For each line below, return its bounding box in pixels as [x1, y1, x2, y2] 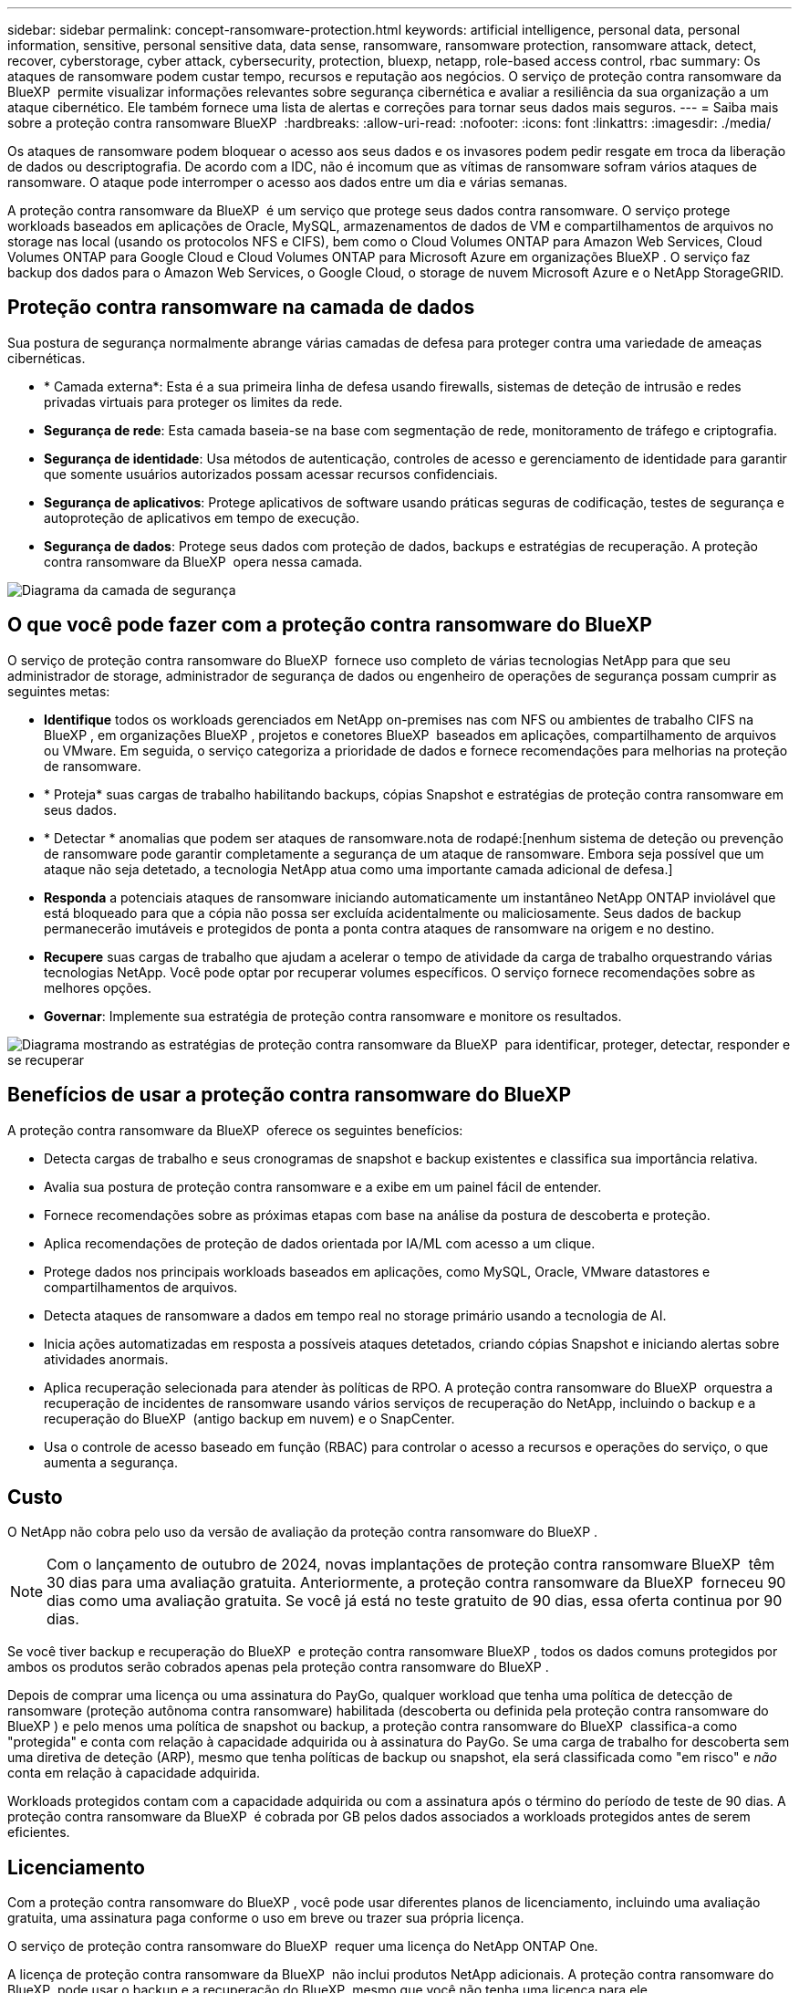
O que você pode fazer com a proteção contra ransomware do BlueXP [7, 613, 652, 637]
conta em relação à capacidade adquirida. [7, 1765, 261, 1781]
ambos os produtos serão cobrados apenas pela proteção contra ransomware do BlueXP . [7, 1659, 549, 1675]
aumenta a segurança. [44, 1454, 178, 1470]
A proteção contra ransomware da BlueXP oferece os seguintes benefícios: [7, 1122, 463, 1138]
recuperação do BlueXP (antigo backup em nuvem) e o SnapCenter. [44, 1410, 455, 1426]
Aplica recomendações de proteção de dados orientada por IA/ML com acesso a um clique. [44, 1235, 596, 1251]
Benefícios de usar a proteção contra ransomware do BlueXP [7, 1083, 572, 1107]
